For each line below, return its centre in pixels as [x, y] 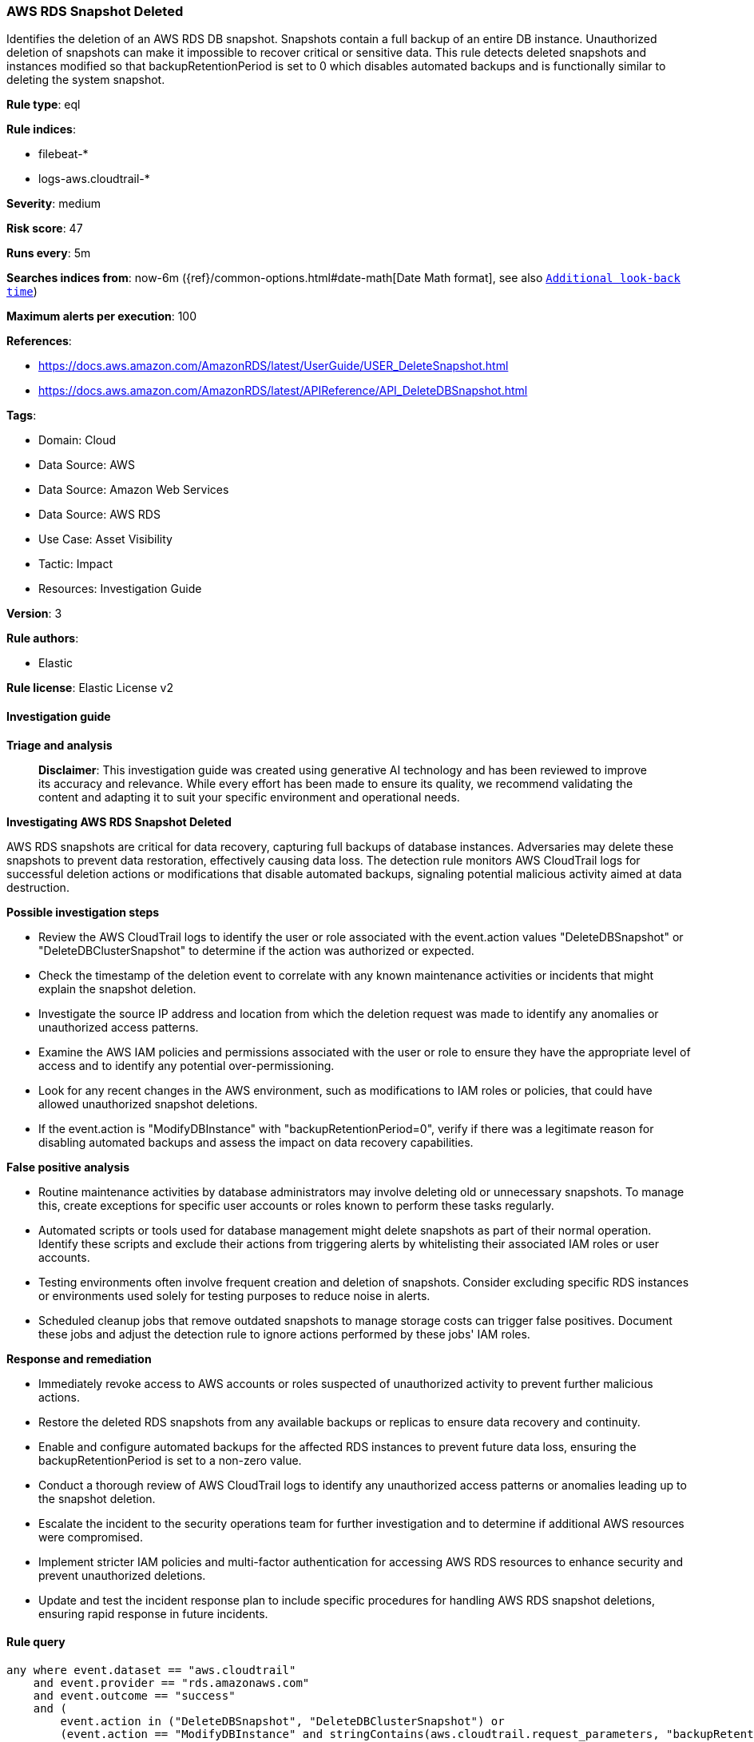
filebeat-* [63, 154]
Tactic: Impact [75, 564]
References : [39, 341]
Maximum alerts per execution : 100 [102, 316]
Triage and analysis [60, 745]
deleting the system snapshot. [86, 80]
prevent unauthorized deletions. [122, 1575]
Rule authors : [43, 638]
